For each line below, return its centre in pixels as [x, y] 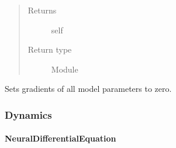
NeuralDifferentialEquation [61, 138]
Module [65, 69]
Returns [42, 10]
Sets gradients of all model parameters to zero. [88, 89]
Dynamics [28, 114]
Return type [50, 49]
